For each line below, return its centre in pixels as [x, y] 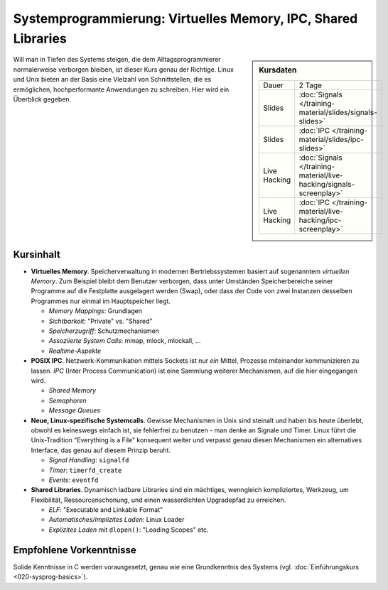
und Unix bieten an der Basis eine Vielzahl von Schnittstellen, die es [112, 80]
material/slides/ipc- [331, 139]
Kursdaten [278, 70]
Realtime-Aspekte [75, 351]
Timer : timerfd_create [85, 470]
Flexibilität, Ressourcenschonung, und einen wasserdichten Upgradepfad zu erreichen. [158, 500]
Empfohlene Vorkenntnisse [75, 550]
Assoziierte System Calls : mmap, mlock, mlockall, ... [125, 341]
